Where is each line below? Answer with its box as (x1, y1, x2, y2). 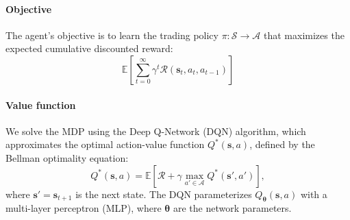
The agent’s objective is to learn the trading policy (5, 27, 218, 42)
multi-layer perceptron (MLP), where (5, 201, 162, 215)
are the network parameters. (173, 201, 292, 215)
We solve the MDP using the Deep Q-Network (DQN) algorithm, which (5, 123, 306, 138)
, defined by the (249, 137, 315, 151)
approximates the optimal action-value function (5, 137, 205, 151)
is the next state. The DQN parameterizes (75, 186, 252, 201)
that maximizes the (263, 27, 345, 42)
